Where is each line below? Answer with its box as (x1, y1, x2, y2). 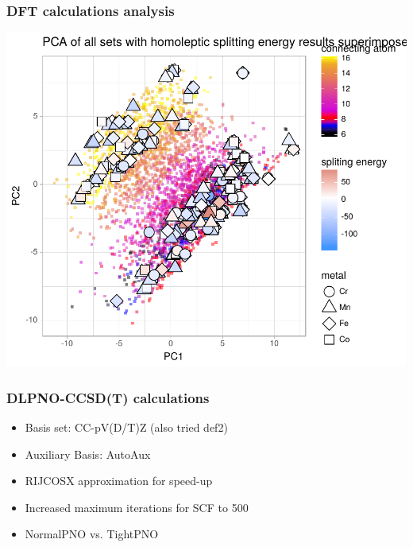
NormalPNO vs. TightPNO (25, 526, 159, 542)
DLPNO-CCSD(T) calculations (6, 387, 210, 407)
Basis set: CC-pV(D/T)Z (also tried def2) (25, 419, 228, 436)
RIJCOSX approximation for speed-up (25, 472, 213, 489)
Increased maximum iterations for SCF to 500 (25, 499, 249, 515)
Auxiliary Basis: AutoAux (25, 445, 151, 462)
